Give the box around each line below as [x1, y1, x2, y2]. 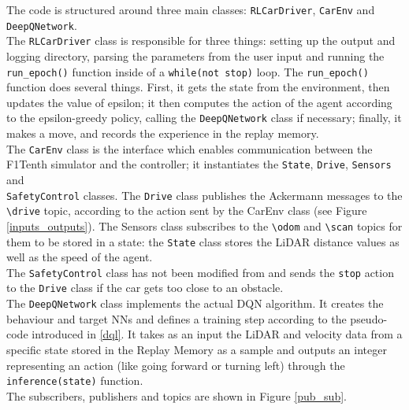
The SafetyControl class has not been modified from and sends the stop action [6, 264, 394, 280]
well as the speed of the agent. [6, 249, 153, 265]
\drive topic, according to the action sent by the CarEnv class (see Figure [6, 202, 367, 219]
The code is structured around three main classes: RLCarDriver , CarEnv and [6, 2, 375, 17]
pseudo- [350, 310, 388, 327]
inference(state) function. [6, 372, 143, 389]
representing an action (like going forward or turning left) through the [6, 356, 345, 373]
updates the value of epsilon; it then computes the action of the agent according [6, 94, 392, 110]
